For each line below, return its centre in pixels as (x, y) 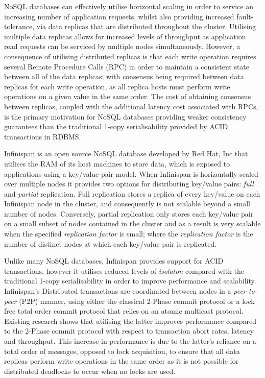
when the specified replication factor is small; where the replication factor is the (129, 234)
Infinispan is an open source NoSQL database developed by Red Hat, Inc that (126, 153)
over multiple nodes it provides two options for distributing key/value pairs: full (129, 184)
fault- (245, 16)
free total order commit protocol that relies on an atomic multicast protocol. (124, 311)
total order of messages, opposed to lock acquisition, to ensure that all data (122, 351)
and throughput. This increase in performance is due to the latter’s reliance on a (130, 341)
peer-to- (245, 291)
